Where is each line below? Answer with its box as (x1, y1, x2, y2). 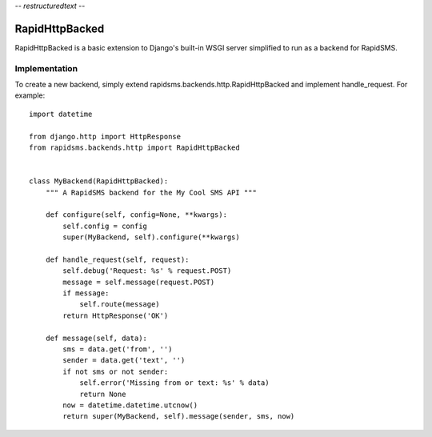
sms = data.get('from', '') (62, 345, 173, 354)
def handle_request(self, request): (45, 255, 190, 264)
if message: (62, 289, 110, 298)
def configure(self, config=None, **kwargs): (45, 210, 228, 219)
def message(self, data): (45, 333, 148, 343)
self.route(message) (79, 300, 160, 309)
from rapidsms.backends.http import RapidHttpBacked (29, 143, 240, 152)
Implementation (14, 62, 78, 74)
